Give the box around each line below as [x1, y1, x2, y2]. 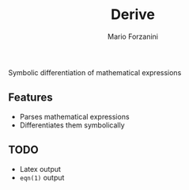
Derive [110, 6, 156, 24]
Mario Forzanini [108, 32, 158, 41]
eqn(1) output [19, 173, 65, 182]
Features [8, 91, 53, 104]
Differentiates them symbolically [19, 120, 125, 130]
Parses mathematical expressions [19, 112, 130, 121]
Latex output [19, 164, 62, 173]
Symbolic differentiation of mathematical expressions [8, 67, 182, 77]
